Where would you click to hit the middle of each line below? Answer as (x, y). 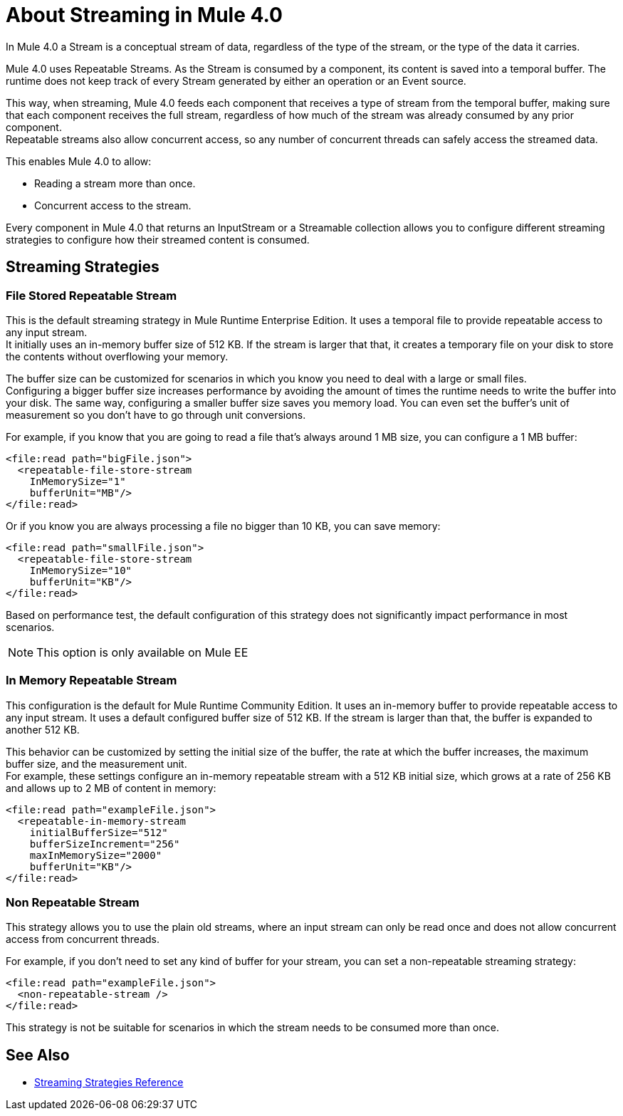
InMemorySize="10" (81, 570)
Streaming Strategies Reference (109, 1083)
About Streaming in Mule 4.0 (144, 15)
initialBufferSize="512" (99, 832)
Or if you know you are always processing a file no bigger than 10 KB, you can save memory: (223, 526)
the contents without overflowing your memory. (117, 356)
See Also (38, 1055)
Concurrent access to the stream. (113, 205)
